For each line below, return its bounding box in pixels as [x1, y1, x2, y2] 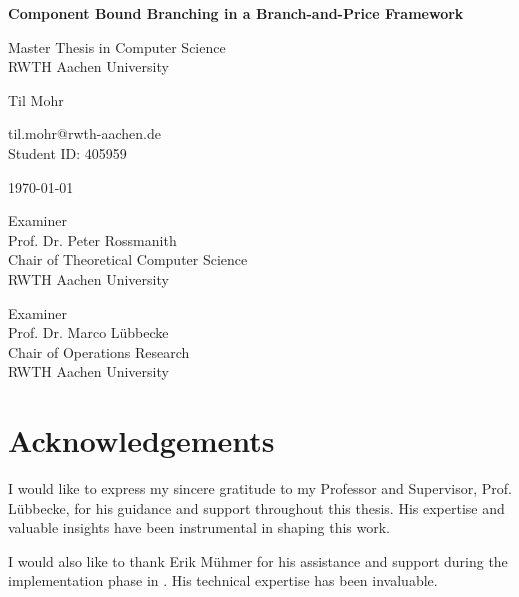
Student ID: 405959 [8, 142, 127, 163]
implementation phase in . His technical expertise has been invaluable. [8, 570, 438, 591]
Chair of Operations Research [8, 341, 190, 362]
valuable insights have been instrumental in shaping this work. [8, 517, 390, 538]
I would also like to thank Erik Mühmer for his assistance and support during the [8, 550, 508, 571]
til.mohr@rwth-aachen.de [8, 123, 161, 144]
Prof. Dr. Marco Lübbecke [8, 322, 169, 343]
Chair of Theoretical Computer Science [8, 249, 248, 270]
